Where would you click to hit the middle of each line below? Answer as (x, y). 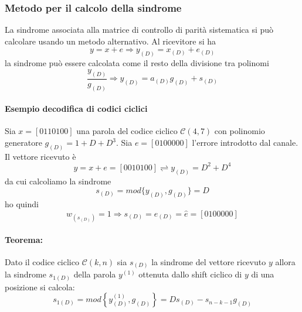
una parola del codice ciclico (127, 131)
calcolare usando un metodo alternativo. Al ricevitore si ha (111, 41)
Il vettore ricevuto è (40, 156)
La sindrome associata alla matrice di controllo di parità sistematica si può (139, 30)
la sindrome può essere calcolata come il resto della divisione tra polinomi (137, 63)
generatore (23, 142)
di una (263, 274)
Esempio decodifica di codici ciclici (76, 109)
